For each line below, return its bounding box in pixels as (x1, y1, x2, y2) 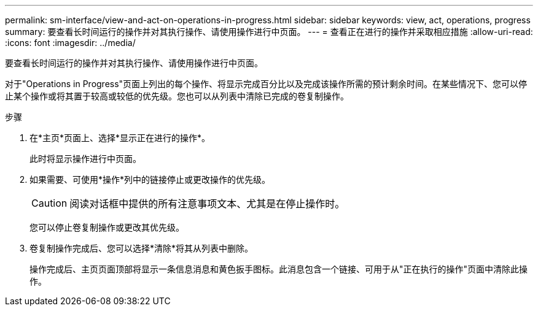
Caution (31, 197, 68, 209)
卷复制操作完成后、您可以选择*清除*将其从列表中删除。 (29, 243, 254, 253)
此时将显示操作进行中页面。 (29, 153, 141, 164)
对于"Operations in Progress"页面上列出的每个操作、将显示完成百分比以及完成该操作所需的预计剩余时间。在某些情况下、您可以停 (5, 79, 528, 89)
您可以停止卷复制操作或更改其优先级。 (29, 222, 184, 232)
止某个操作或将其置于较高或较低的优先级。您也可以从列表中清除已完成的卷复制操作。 (5, 91, 349, 101)
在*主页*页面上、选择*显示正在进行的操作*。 (29, 132, 211, 143)
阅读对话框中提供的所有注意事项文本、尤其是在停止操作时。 (69, 198, 345, 210)
